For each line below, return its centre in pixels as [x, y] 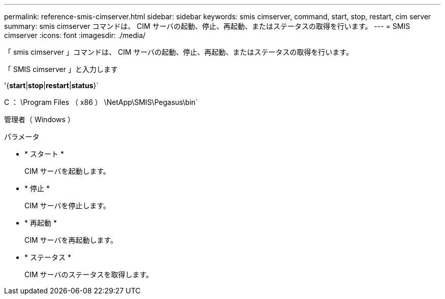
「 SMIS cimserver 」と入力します [61, 69]
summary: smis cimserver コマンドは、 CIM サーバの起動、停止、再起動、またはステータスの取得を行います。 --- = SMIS [207, 26]
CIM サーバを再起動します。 [71, 240]
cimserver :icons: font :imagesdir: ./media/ [75, 35]
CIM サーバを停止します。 [68, 205]
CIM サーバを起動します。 [68, 171]
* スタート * [44, 154]
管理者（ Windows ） [39, 119]
